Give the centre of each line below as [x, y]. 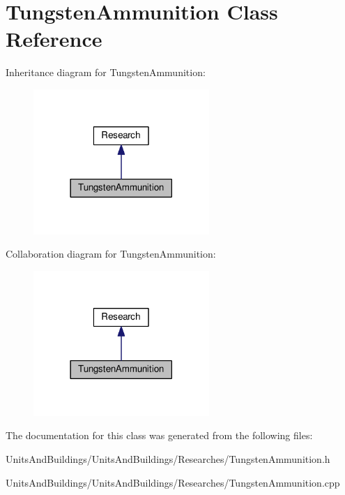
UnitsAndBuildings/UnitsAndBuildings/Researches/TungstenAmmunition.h [168, 459]
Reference [54, 39]
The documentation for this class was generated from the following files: [159, 435]
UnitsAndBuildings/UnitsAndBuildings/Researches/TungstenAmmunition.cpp [173, 482]
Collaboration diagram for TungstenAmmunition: [111, 254]
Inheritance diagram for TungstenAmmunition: [106, 72]
